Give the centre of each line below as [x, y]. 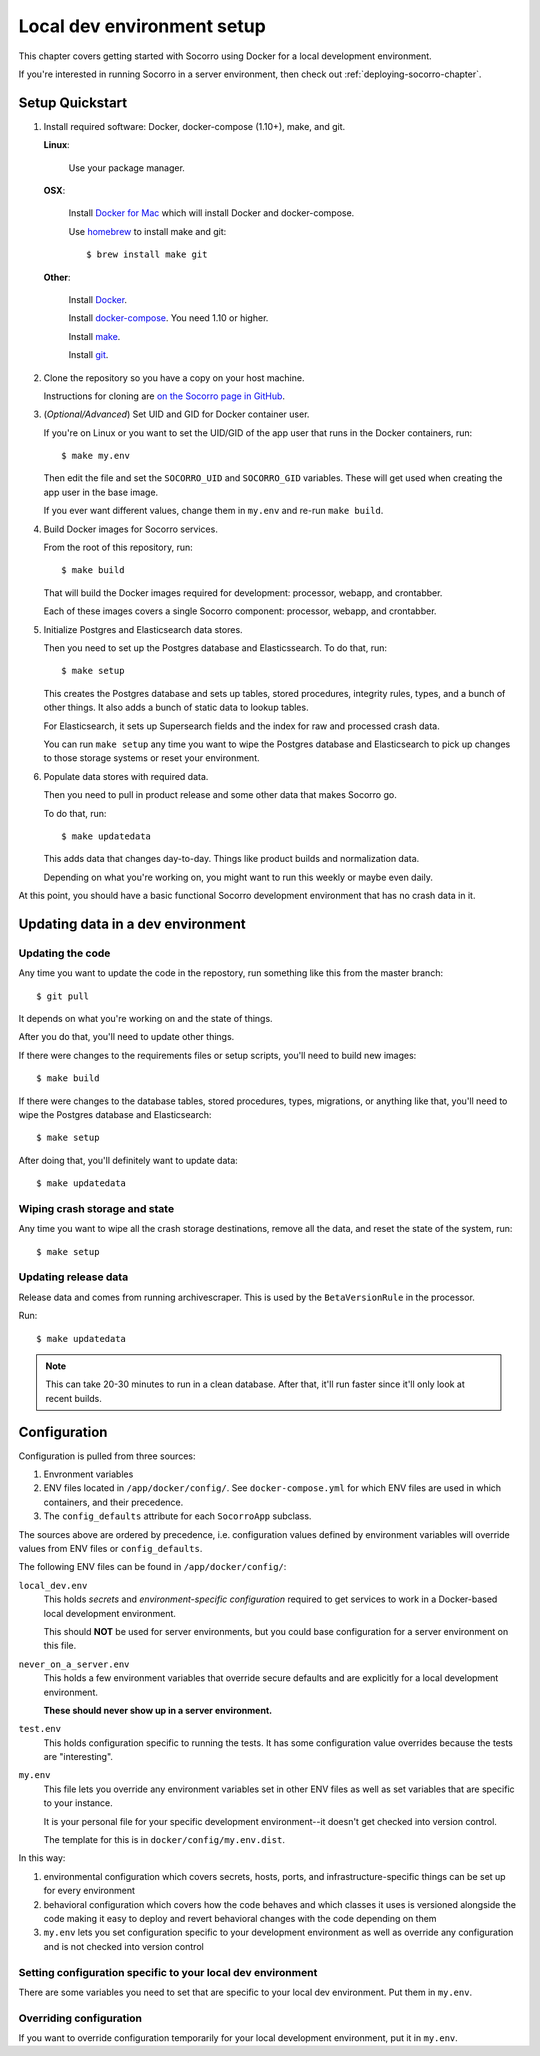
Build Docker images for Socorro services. [131, 529]
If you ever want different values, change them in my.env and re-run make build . [213, 511]
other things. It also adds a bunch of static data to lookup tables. [176, 707]
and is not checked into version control [123, 1946]
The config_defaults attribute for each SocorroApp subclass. [177, 1516]
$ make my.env [95, 456]
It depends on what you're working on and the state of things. [146, 1019]
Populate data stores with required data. [126, 776]
